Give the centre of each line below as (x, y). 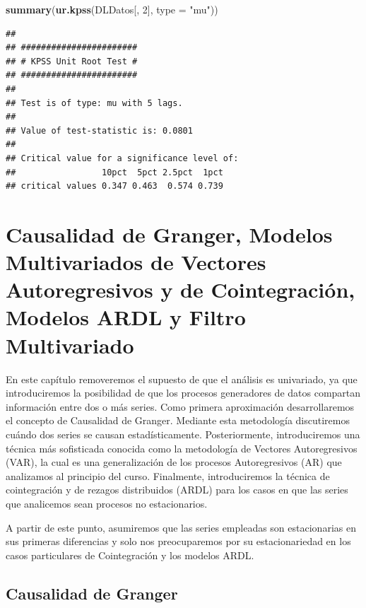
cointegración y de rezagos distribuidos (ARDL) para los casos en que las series (177, 490)
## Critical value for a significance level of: (122, 158)
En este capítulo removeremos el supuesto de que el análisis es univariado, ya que (182, 379)
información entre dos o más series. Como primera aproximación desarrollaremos (180, 406)
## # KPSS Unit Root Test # (72, 61)
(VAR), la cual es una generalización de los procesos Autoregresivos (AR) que (174, 462)
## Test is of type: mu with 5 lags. (94, 103)
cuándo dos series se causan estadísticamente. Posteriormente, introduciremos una (183, 434)
